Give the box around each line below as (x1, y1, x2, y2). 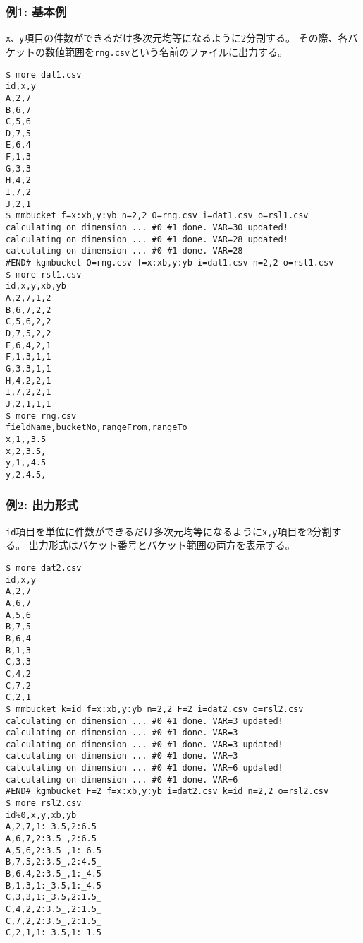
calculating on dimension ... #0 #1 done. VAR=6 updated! (6, 763, 283, 773)
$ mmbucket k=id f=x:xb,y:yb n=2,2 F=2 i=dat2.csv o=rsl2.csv (6, 704, 304, 714)
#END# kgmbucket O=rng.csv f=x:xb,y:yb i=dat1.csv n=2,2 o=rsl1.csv (6, 258, 334, 268)
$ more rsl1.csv (6, 269, 82, 280)
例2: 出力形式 (6, 496, 78, 514)
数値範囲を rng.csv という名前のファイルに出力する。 (44, 44, 288, 59)
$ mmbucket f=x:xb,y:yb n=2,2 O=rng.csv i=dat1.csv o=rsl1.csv (6, 210, 309, 221)
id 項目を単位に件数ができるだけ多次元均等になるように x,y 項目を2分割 (6, 523, 332, 538)
